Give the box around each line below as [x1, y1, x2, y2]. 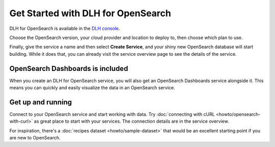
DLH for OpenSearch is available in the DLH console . [9, 25, 120, 31]
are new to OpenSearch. [9, 135, 61, 141]
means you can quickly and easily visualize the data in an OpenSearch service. [9, 85, 175, 91]
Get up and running [9, 98, 72, 106]
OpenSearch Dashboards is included [9, 64, 128, 73]
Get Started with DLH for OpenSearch [9, 8, 172, 19]
